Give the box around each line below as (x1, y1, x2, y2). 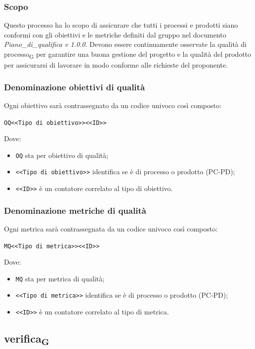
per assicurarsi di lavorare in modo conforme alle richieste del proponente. (4, 60, 228, 70)
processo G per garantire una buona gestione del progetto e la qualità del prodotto (4, 49, 252, 60)
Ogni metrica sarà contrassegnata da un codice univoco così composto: (4, 223, 218, 233)
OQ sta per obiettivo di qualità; (15, 150, 108, 160)
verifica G (4, 331, 49, 348)
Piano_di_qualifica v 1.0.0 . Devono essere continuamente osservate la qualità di (4, 39, 247, 49)
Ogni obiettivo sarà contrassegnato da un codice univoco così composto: (4, 100, 221, 110)
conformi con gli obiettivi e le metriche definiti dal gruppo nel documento (4, 29, 226, 39)
